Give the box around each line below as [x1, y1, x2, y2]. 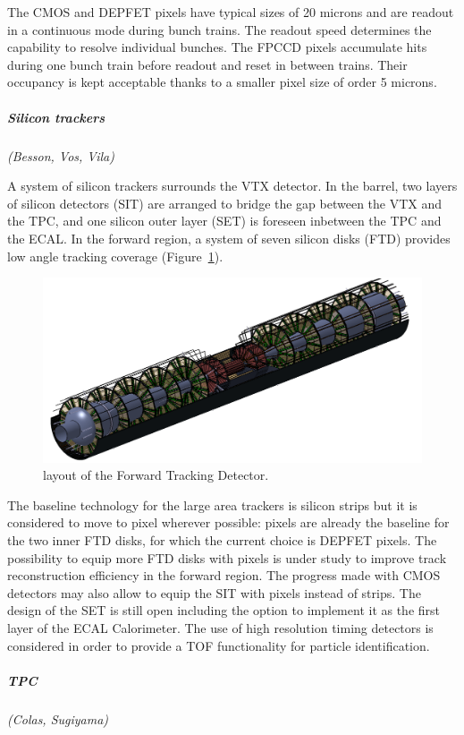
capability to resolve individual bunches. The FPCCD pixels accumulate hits [7, 38, 427, 56]
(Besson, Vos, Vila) [7, 146, 114, 165]
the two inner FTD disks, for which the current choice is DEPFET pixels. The [7, 531, 437, 550]
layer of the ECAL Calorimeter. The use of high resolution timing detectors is [7, 619, 434, 637]
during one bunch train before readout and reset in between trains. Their [7, 55, 408, 73]
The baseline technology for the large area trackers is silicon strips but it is [7, 495, 418, 514]
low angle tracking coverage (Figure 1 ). [7, 246, 224, 265]
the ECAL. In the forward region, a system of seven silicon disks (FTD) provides [7, 228, 451, 247]
